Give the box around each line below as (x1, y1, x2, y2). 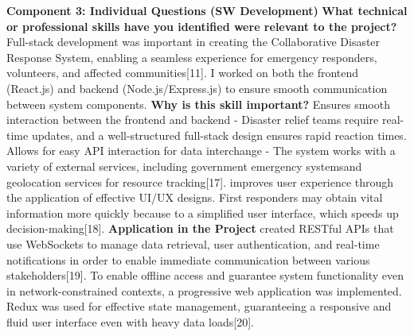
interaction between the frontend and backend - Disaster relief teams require (6, 111, 379, 128)
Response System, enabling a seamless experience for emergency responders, (6, 48, 377, 65)
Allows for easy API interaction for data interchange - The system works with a (6, 142, 396, 159)
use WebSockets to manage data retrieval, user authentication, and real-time (6, 235, 380, 252)
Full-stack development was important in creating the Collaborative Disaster (6, 33, 381, 50)
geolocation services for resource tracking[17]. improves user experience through (6, 173, 394, 190)
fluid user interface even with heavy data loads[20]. (6, 313, 254, 330)
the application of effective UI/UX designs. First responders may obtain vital (6, 189, 383, 206)
